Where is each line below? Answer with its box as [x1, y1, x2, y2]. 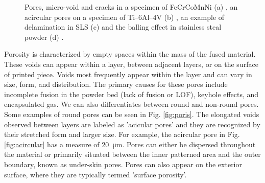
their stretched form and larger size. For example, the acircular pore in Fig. [4, 129, 240, 140]
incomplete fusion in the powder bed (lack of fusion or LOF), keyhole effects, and [4, 88, 259, 99]
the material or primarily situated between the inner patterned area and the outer [4, 149, 261, 159]
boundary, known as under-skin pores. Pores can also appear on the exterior [4, 158, 243, 169]
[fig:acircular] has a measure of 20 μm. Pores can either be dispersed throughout [4, 139, 256, 149]
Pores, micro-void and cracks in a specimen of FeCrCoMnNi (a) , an [25, 2, 238, 12]
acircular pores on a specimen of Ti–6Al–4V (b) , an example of [25, 11, 225, 22]
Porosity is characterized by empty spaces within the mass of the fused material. [4, 49, 256, 59]
